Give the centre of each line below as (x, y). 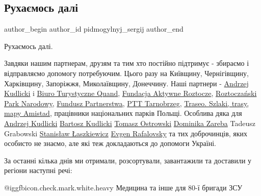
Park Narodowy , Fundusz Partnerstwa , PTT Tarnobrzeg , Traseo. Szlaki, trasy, (127, 103)
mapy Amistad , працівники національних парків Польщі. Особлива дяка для (123, 113)
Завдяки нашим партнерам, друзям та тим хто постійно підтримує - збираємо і (127, 63)
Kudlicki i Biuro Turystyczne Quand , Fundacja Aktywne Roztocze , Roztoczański (130, 93)
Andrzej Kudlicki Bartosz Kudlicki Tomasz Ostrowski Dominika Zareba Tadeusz (130, 123)
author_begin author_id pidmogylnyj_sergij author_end (94, 29)
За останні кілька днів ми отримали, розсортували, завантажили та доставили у (128, 160)
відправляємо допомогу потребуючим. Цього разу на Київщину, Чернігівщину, (126, 73)
